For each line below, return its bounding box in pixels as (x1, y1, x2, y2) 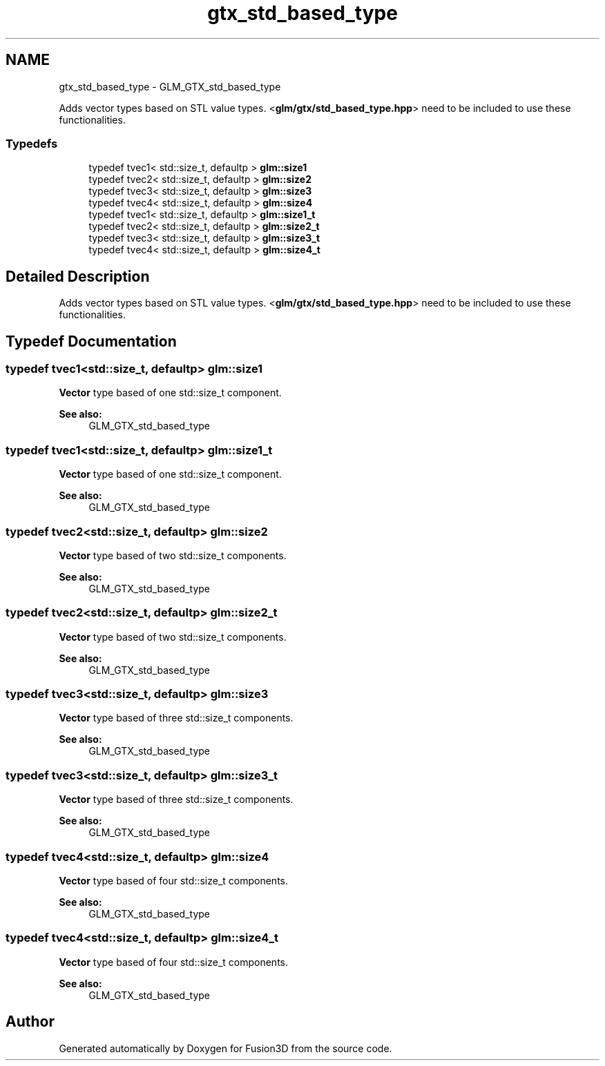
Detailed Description (6, 267, 150, 285)
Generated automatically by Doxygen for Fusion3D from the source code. (59, 1042, 392, 1054)
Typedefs (6, 136, 58, 151)
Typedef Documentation (6, 332, 177, 350)
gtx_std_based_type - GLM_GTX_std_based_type (59, 80, 281, 93)
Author (6, 1013, 55, 1031)
